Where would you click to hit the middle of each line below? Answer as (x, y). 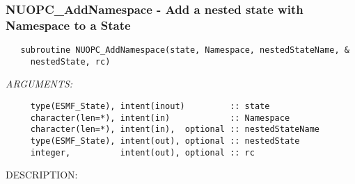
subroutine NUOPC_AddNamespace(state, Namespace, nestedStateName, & (185, 50)
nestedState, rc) (70, 61)
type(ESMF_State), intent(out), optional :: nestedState (165, 141)
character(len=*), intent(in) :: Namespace (160, 118)
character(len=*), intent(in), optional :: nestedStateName (175, 129)
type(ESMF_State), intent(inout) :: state (150, 107)
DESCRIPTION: (42, 175)
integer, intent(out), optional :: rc (142, 152)
